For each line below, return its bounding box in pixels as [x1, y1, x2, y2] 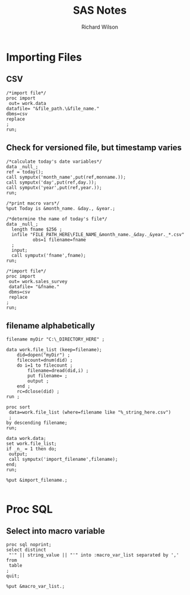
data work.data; [6, 436, 46, 442]
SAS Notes [72, 4, 127, 17]
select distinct [6, 547, 46, 553]
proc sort [6, 404, 31, 410]
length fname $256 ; [11, 226, 62, 233]
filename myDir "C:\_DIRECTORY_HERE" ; [6, 336, 105, 343]
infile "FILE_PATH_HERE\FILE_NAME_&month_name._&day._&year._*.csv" [11, 231, 185, 237]
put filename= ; [27, 373, 68, 379]
